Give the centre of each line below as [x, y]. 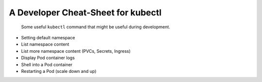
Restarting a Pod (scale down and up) [59, 71]
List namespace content [45, 44]
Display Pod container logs [48, 58]
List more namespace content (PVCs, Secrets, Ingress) [76, 51]
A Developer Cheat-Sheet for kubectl [85, 12]
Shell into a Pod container [47, 64]
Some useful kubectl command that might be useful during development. [96, 27]
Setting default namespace [48, 37]
